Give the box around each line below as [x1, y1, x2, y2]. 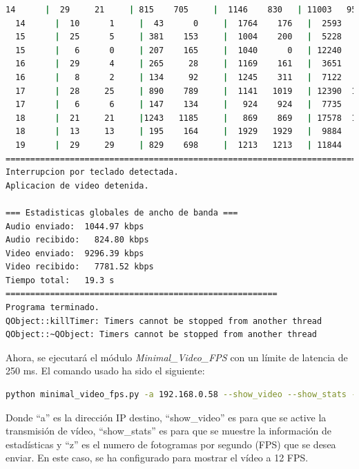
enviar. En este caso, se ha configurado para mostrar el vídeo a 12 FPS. [6, 450, 309, 465]
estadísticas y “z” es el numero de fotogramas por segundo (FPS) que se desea [6, 437, 336, 451]
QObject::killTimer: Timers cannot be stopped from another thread [6, 316, 322, 326]
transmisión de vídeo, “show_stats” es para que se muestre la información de [6, 423, 332, 438]
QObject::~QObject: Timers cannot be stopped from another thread [6, 329, 318, 340]
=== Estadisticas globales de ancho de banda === [6, 207, 238, 218]
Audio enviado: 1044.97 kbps [6, 221, 144, 231]
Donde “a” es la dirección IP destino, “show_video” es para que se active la [6, 410, 327, 424]
